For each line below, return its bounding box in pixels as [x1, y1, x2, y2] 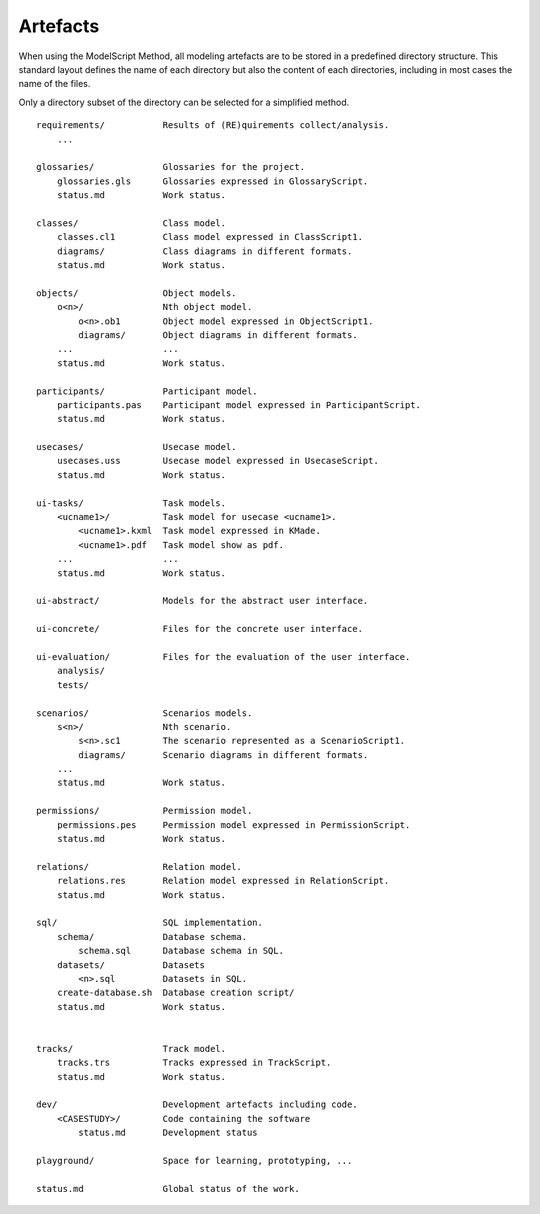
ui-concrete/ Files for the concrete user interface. [36, 623, 364, 635]
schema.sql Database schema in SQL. [78, 945, 285, 957]
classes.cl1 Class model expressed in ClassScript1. [56, 231, 364, 243]
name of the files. [18, 78, 91, 90]
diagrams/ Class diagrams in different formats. [56, 245, 353, 257]
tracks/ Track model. [36, 1043, 227, 1054]
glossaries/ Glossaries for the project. [36, 161, 305, 173]
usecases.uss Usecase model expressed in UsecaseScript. [56, 455, 379, 467]
